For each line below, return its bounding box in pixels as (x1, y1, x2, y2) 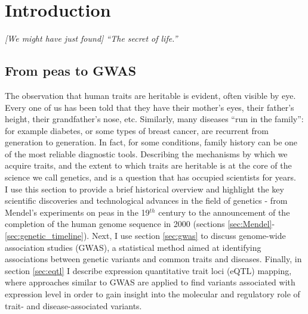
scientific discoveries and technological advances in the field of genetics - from (5, 194, 288, 207)
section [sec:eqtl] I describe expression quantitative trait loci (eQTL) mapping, (5, 264, 292, 276)
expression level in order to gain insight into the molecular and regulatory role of (5, 288, 300, 300)
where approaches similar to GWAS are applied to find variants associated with (5, 276, 295, 288)
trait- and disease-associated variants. (5, 299, 142, 312)
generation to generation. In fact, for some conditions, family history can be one (5, 136, 298, 148)
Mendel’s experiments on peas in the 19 (5, 206, 150, 218)
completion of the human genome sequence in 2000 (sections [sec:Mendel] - (5, 217, 275, 230)
